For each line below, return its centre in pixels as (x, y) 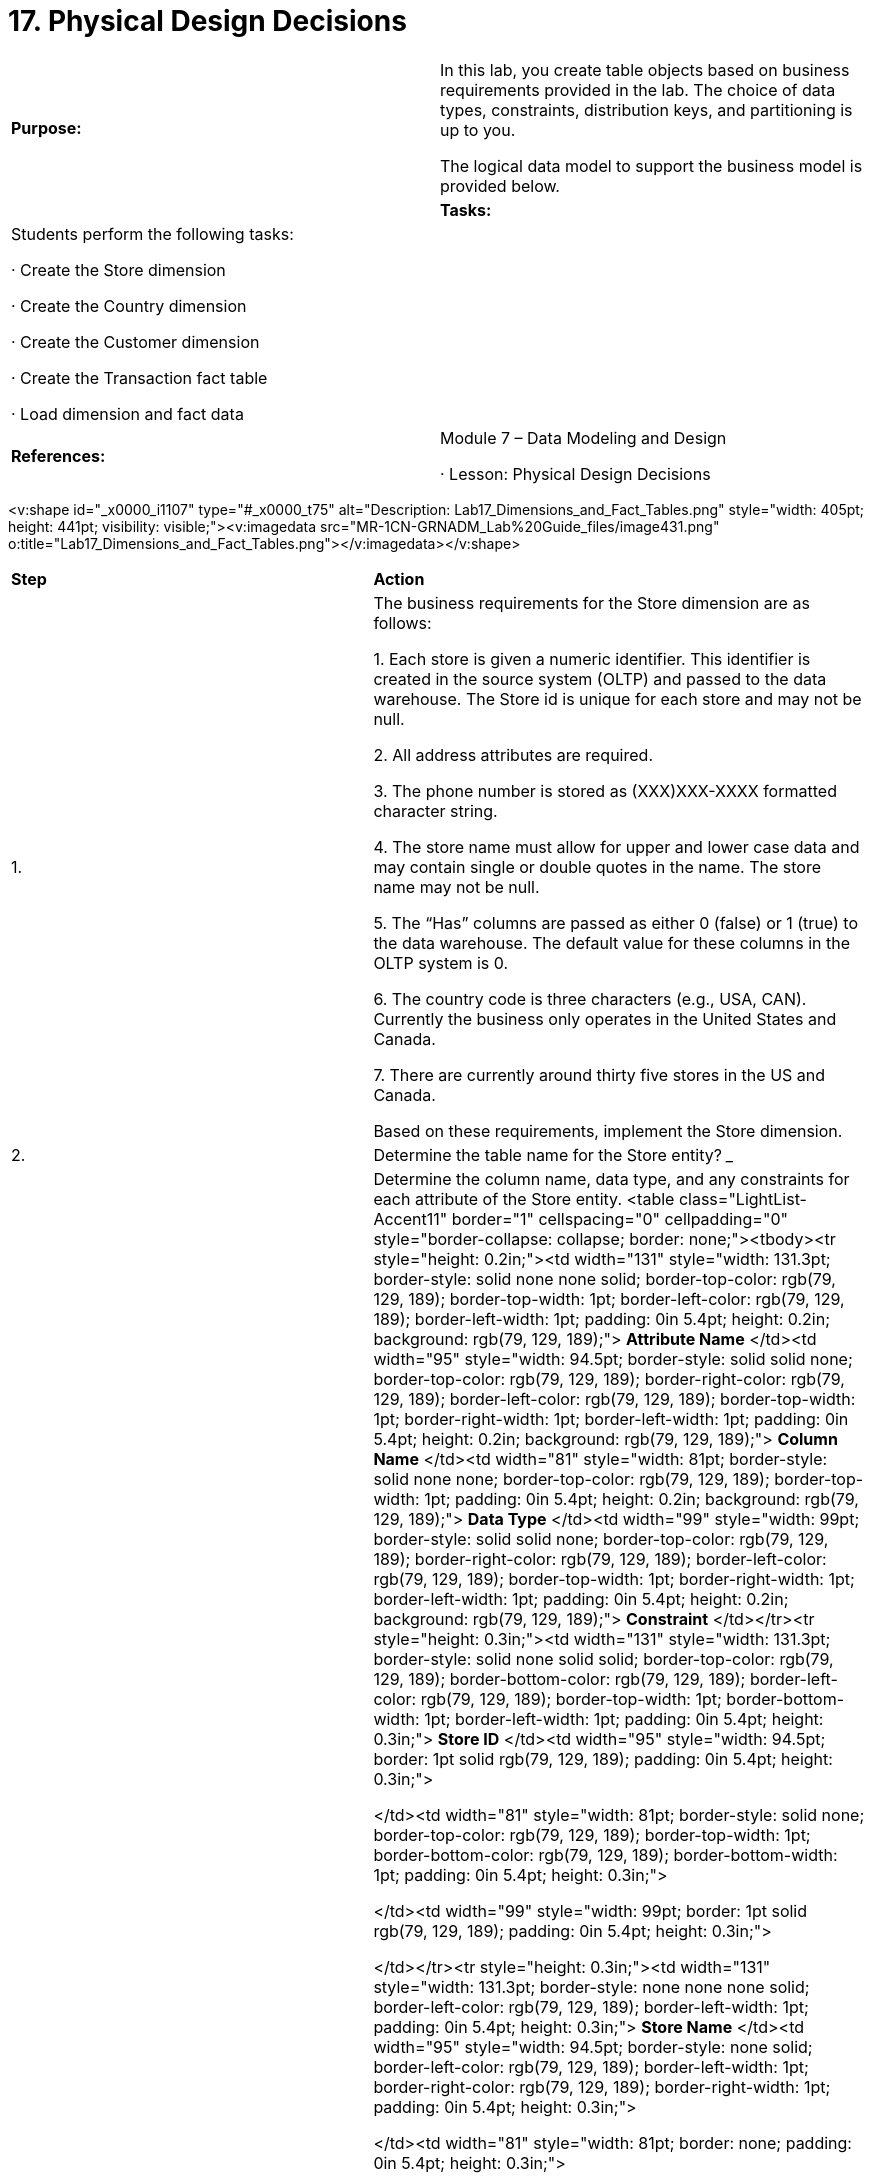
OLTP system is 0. (441, 962)
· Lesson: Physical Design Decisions (575, 473)
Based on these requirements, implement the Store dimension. (608, 1130)
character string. (435, 810)
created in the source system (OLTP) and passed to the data (600, 678)
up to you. (478, 129)
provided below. (500, 185)
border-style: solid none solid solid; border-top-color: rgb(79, (603, 1658)
